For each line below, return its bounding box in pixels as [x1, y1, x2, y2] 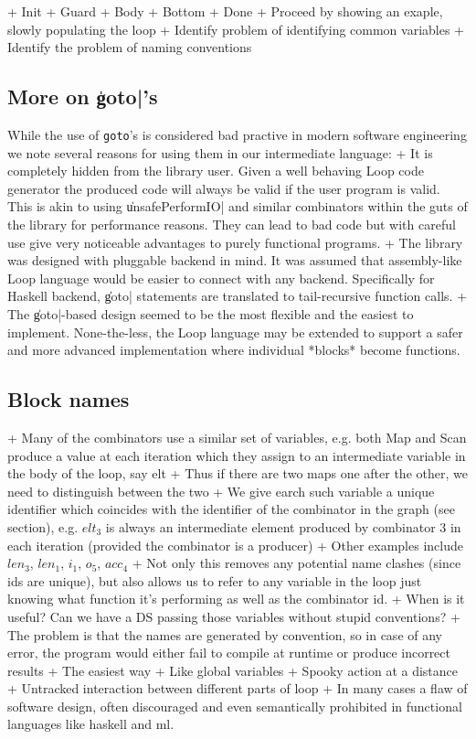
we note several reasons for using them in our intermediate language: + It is [7, 143, 433, 162]
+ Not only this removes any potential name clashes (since [132, 553, 461, 573]
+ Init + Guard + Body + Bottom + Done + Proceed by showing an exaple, [7, 2, 443, 20]
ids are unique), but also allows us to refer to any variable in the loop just [7, 571, 422, 590]
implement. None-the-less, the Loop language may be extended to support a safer [7, 322, 463, 341]
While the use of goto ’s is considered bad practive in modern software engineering [7, 124, 467, 144]
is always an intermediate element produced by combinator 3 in [105, 517, 461, 536]
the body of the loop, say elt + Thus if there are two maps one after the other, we [7, 464, 468, 483]
